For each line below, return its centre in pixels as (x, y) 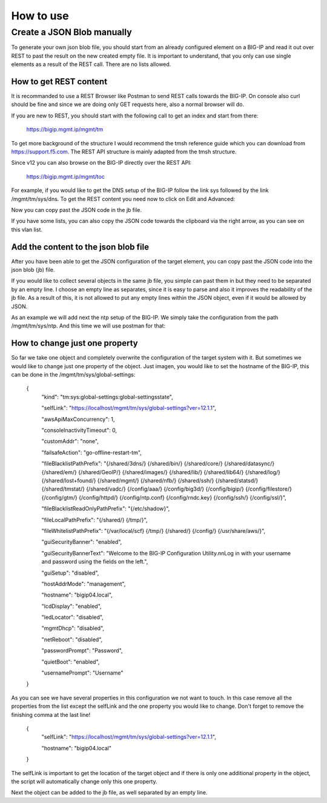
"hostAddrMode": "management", (84, 584)
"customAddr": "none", (70, 441)
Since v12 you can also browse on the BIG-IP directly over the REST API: (101, 163)
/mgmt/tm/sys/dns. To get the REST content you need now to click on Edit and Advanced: (123, 199)
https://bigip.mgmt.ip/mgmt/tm (65, 130)
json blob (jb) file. (33, 270)
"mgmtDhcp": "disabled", (73, 628)
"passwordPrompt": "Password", (82, 650)
